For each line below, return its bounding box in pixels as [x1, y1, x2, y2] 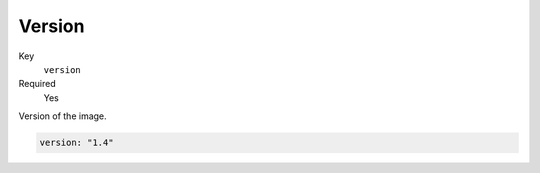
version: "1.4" [39, 137, 114, 149]
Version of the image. [18, 110, 107, 122]
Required [18, 78, 56, 90]
